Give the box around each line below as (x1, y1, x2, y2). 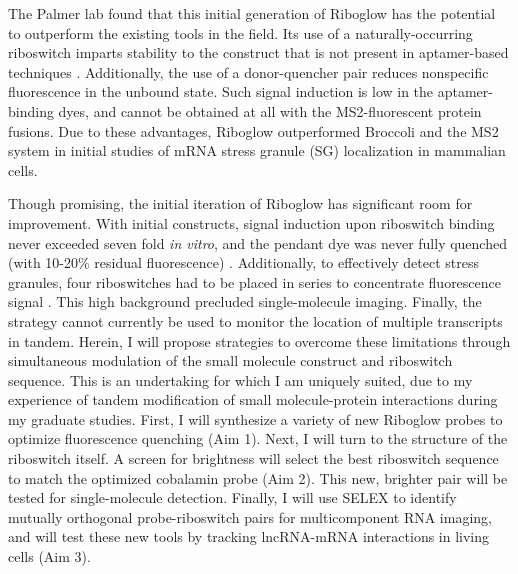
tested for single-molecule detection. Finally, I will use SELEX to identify (8, 487, 457, 508)
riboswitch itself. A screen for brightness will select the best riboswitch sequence (8, 448, 499, 469)
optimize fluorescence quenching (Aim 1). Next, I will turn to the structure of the (8, 428, 508, 449)
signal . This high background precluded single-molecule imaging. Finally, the (8, 291, 482, 312)
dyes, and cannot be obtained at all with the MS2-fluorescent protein (58, 100, 482, 121)
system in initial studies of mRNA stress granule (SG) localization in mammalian (8, 140, 506, 161)
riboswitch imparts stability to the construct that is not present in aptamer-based (8, 42, 509, 63)
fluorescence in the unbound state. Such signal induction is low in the (8, 81, 434, 102)
